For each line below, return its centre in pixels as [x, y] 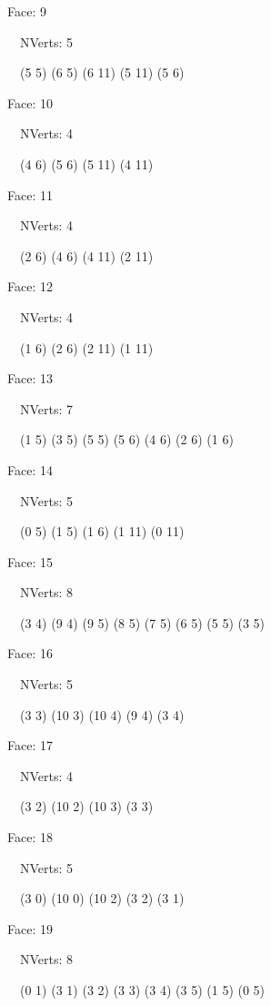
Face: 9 [27, 11]
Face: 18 [30, 837]
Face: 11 [30, 194]
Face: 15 [30, 561]
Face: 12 [30, 286]
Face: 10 [30, 102]
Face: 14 [30, 469]
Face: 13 [30, 378]
